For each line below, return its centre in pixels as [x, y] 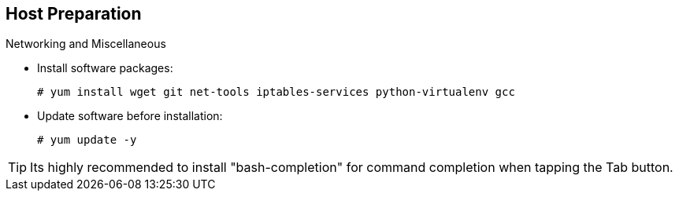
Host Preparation [74, 14]
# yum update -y [87, 140]
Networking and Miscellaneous [86, 44]
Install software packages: [105, 68]
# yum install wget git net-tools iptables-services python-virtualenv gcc [276, 92]
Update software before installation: [130, 116]
